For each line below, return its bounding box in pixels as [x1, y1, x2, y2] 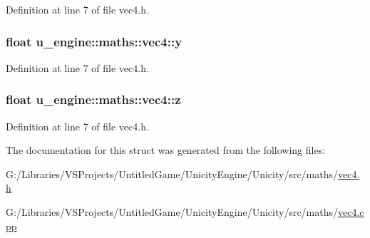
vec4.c [338, 205, 364, 219]
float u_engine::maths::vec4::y [6, 32, 183, 50]
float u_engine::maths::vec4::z [6, 90, 181, 108]
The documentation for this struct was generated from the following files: [6, 143, 326, 157]
